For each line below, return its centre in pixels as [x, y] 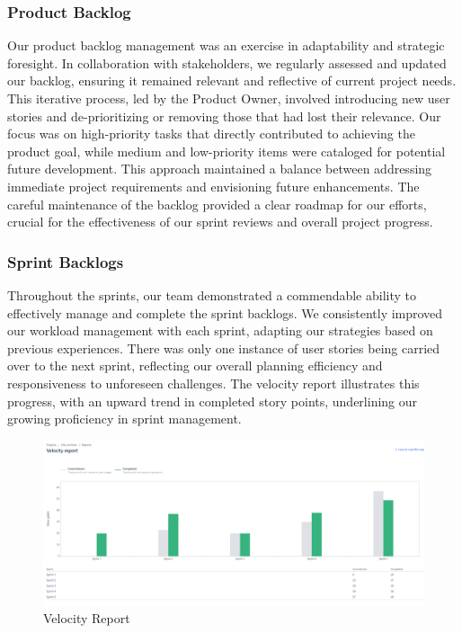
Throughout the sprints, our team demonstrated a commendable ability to [212, 294]
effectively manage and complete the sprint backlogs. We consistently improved [225, 312]
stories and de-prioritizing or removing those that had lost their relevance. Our [224, 116]
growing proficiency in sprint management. [124, 419]
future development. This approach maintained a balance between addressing [220, 169]
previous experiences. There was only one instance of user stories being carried [224, 348]
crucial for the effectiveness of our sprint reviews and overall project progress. [220, 222]
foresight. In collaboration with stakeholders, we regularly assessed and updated [227, 62]
